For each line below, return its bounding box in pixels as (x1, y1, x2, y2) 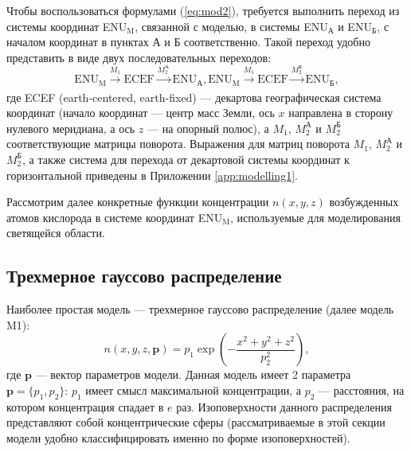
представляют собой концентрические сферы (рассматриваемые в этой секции (6, 414, 386, 431)
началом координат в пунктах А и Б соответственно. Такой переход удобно (6, 33, 370, 50)
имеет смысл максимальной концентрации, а (85, 381, 301, 398)
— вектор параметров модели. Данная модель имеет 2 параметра (35, 366, 351, 383)
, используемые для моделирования (229, 208, 401, 225)
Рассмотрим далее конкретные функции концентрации (6, 193, 269, 210)
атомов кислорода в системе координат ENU (6, 208, 223, 225)
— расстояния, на (319, 381, 405, 398)
